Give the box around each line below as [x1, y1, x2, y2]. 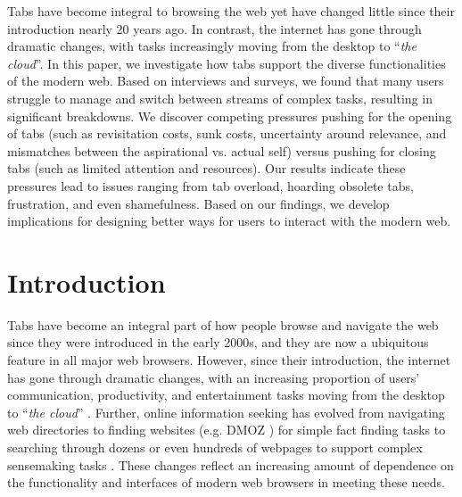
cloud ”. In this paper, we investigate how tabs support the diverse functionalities [7, 54, 446, 72]
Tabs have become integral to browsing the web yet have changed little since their [7, 2, 455, 20]
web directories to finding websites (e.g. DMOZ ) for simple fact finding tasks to [7, 420, 446, 439]
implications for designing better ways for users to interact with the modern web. [7, 211, 451, 230]
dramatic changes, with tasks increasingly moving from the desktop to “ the [7, 37, 417, 55]
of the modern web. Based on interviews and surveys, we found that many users [7, 71, 444, 90]
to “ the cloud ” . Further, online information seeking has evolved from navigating [7, 402, 445, 421]
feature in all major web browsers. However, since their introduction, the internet [7, 351, 451, 369]
